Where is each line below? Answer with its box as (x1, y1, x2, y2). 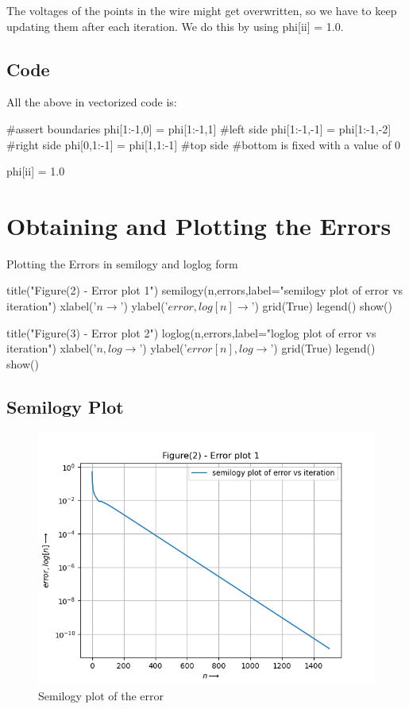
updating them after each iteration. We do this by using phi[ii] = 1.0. (6, 17, 344, 34)
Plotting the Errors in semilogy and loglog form (6, 255, 238, 272)
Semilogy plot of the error (38, 688, 164, 704)
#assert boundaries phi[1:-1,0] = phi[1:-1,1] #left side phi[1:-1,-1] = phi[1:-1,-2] (6, 120, 392, 137)
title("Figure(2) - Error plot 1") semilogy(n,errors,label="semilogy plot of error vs (6, 282, 403, 299)
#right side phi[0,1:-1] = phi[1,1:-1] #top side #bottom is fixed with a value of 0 (6, 136, 401, 152)
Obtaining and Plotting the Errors (6, 209, 392, 241)
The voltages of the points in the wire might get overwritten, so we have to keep (6, 2, 397, 18)
